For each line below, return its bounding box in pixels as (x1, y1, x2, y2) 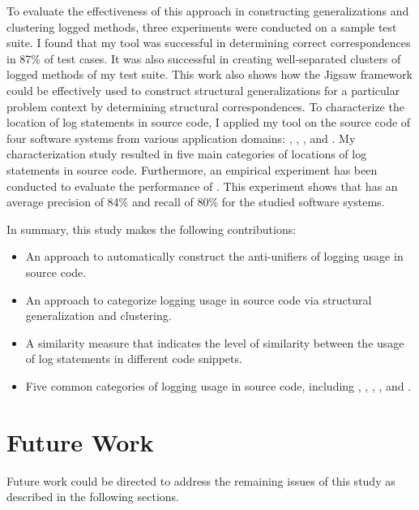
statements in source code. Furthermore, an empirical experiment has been (6, 161, 378, 178)
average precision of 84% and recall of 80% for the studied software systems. (6, 193, 385, 210)
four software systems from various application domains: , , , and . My (6, 129, 356, 146)
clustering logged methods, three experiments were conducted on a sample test (6, 18, 397, 35)
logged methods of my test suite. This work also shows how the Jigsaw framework (6, 66, 413, 83)
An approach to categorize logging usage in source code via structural (25, 291, 372, 308)
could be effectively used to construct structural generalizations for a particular (6, 81, 400, 98)
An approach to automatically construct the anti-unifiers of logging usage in (25, 248, 404, 265)
